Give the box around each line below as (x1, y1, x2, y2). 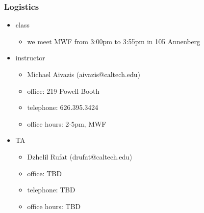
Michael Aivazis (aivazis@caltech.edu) (27, 69, 140, 79)
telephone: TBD (27, 185, 76, 195)
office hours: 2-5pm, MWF (27, 118, 106, 129)
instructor (15, 53, 45, 63)
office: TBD (27, 168, 62, 178)
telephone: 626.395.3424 (27, 102, 99, 112)
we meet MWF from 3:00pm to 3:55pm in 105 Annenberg (27, 36, 201, 46)
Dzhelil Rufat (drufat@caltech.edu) (27, 151, 132, 161)
